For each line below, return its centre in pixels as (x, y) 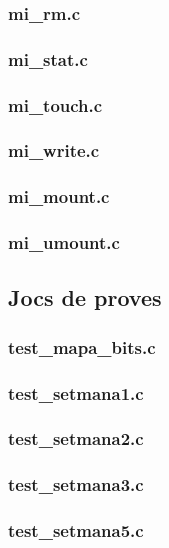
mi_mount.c (59, 196)
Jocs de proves (85, 297)
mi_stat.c (48, 58)
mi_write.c (54, 150)
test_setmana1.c (76, 392)
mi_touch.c (55, 104)
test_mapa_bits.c (82, 346)
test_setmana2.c (76, 438)
